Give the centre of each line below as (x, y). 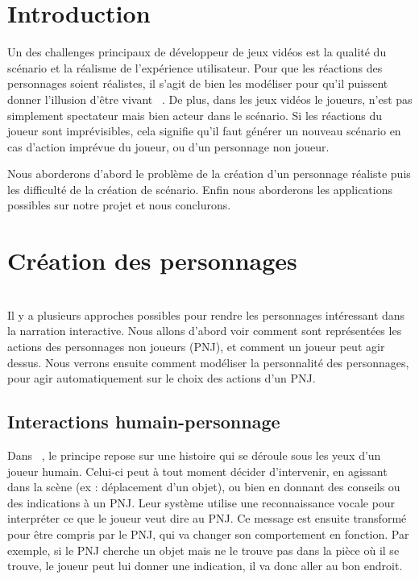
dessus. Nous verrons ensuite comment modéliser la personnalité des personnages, (208, 362)
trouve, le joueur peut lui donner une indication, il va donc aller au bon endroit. (205, 566)
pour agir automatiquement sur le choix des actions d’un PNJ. (162, 378)
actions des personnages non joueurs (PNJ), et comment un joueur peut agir (196, 346)
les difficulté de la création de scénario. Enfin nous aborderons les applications (200, 189)
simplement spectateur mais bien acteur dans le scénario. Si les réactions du (195, 115)
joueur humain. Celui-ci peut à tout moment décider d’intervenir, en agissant (197, 471)
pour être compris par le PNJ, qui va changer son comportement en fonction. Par (208, 534)
